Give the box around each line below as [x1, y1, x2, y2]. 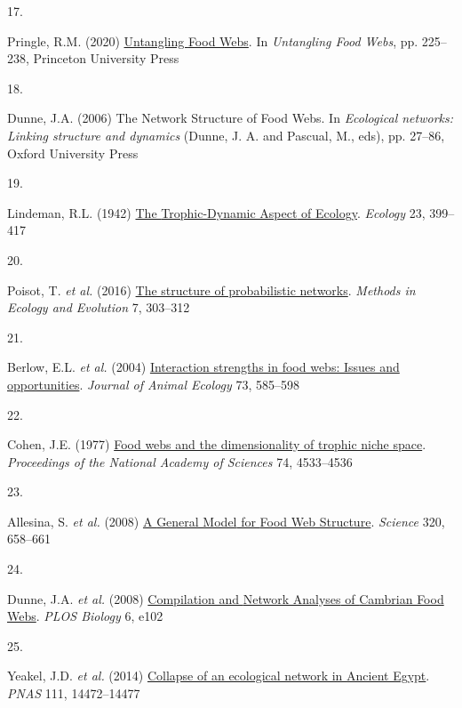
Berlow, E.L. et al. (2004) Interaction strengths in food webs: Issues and [7, 358, 400, 376]
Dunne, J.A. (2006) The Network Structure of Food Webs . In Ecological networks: [7, 109, 454, 127]
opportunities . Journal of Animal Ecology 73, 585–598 [7, 374, 299, 393]
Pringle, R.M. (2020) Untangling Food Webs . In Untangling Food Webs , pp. [7, 31, 418, 50]
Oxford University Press [7, 143, 139, 162]
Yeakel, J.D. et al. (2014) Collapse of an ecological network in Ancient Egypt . [7, 666, 430, 685]
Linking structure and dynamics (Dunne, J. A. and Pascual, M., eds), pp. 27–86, [7, 125, 445, 144]
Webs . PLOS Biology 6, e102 [7, 607, 163, 625]
